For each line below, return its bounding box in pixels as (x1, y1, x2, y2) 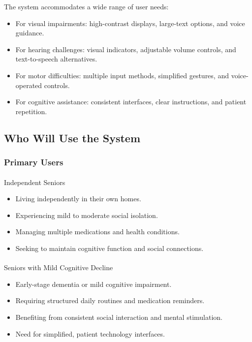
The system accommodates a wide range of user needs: (4, 1, 169, 11)
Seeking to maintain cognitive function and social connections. (15, 243, 204, 253)
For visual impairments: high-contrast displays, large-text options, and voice (15, 18, 245, 28)
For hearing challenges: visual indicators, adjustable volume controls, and (15, 44, 236, 54)
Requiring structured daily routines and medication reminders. (15, 295, 205, 306)
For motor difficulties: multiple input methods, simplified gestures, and (15, 70, 229, 80)
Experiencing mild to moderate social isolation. (15, 210, 158, 220)
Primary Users (4, 156, 63, 168)
